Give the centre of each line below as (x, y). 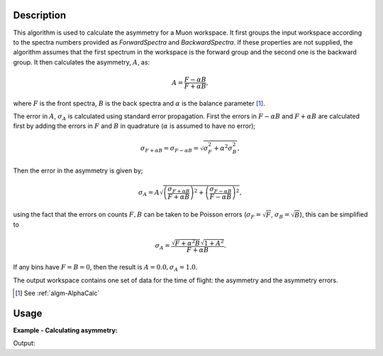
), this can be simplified (334, 214)
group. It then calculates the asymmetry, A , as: (82, 62)
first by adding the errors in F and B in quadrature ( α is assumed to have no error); (134, 126)
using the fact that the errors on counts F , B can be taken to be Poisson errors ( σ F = (137, 215)
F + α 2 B (188, 242)
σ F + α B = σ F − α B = (169, 149)
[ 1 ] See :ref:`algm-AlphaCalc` (57, 293)
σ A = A (149, 193)
